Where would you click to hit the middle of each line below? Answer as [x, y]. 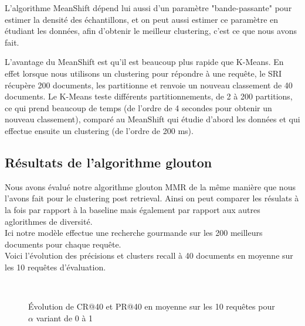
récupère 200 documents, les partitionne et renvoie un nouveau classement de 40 [149, 85]
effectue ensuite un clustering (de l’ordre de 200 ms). [99, 130]
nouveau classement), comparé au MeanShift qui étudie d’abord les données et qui [152, 119]
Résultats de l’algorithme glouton [109, 162]
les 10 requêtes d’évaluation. [55, 267]
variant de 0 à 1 [65, 318]
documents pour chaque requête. [63, 244]
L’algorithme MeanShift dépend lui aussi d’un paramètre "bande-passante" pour [148, 8]
